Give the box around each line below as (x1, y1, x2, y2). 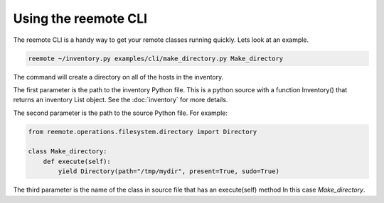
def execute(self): (43, 157, 112, 165)
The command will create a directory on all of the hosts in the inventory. (13, 72, 224, 81)
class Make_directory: (28, 148, 107, 155)
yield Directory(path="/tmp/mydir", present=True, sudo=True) (58, 168, 280, 175)
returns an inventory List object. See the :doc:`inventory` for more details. (13, 96, 228, 104)
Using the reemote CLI (13, 11, 148, 26)
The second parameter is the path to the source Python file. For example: (13, 109, 228, 117)
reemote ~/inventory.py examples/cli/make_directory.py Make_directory (28, 54, 284, 62)
